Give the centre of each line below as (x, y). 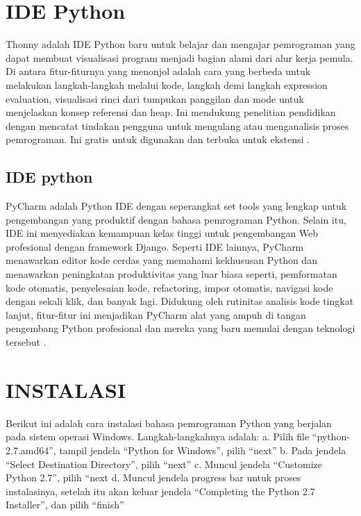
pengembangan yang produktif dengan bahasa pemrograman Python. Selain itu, (176, 219)
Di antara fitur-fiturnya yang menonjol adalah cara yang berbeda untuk (158, 71)
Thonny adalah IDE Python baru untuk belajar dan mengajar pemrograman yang (180, 44)
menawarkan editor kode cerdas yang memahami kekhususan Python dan (161, 260)
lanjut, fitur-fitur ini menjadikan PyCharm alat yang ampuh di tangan (156, 314)
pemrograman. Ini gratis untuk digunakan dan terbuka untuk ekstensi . (158, 139)
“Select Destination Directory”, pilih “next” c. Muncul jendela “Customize (164, 464)
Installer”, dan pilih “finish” (65, 505)
